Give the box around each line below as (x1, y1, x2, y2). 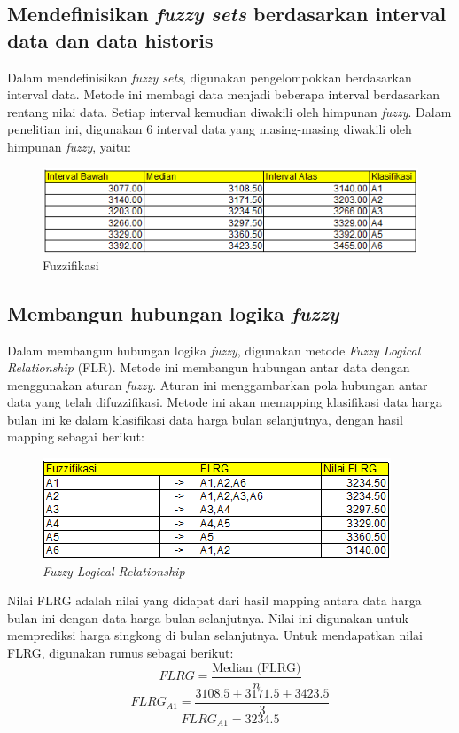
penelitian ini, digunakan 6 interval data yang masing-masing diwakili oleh (7, 120, 412, 138)
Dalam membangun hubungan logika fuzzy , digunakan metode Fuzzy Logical (7, 340, 421, 359)
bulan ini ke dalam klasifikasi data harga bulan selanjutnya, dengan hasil (7, 409, 403, 428)
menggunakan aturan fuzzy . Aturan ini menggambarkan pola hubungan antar (7, 375, 428, 394)
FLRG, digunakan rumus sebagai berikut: (7, 643, 234, 662)
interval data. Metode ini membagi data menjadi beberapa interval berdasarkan (7, 85, 440, 104)
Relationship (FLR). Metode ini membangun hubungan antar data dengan (7, 358, 410, 377)
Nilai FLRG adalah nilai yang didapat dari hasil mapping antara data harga (7, 591, 422, 610)
